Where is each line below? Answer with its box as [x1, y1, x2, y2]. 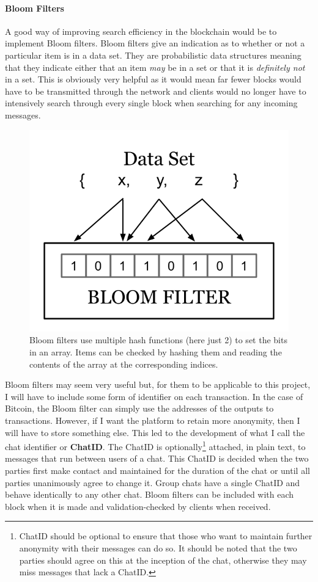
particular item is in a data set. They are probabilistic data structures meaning [5, 48, 301, 61]
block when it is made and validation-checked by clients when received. [5, 500, 271, 512]
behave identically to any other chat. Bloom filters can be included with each [5, 488, 294, 501]
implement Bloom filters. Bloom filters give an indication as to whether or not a [5, 37, 305, 49]
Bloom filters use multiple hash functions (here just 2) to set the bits [29, 333, 287, 346]
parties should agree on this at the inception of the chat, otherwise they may [19, 553, 307, 566]
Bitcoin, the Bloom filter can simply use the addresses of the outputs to [5, 402, 274, 415]
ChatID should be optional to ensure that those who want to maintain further [19, 529, 312, 542]
